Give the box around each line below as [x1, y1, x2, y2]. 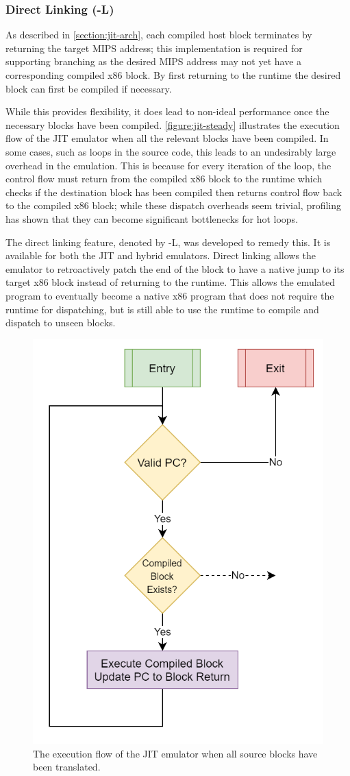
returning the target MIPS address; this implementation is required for [5, 40, 303, 55]
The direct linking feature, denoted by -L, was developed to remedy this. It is [5, 234, 331, 249]
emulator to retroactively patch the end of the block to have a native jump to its [5, 261, 345, 276]
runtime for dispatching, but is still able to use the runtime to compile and [5, 302, 319, 316]
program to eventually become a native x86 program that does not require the [5, 288, 334, 302]
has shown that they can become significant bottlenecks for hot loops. [5, 211, 299, 226]
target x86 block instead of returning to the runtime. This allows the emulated [5, 275, 336, 289]
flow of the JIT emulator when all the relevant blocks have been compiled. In [5, 131, 329, 145]
